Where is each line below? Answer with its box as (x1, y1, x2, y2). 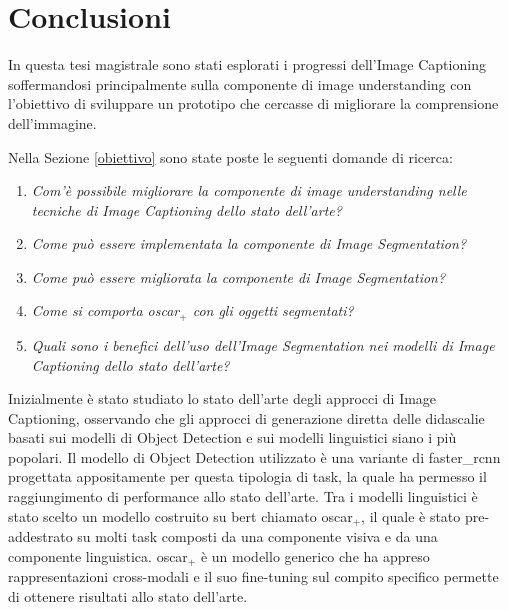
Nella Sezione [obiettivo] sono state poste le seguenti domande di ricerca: (8, 146, 453, 167)
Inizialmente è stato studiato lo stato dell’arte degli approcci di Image (8, 388, 437, 409)
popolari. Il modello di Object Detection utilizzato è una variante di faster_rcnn (8, 446, 501, 467)
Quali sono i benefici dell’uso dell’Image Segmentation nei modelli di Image (31, 334, 495, 355)
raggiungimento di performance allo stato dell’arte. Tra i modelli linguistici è (8, 486, 478, 507)
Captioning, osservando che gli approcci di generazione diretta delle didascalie (8, 407, 485, 428)
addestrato (8, 526, 73, 547)
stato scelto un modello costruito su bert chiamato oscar (8, 505, 353, 526)
